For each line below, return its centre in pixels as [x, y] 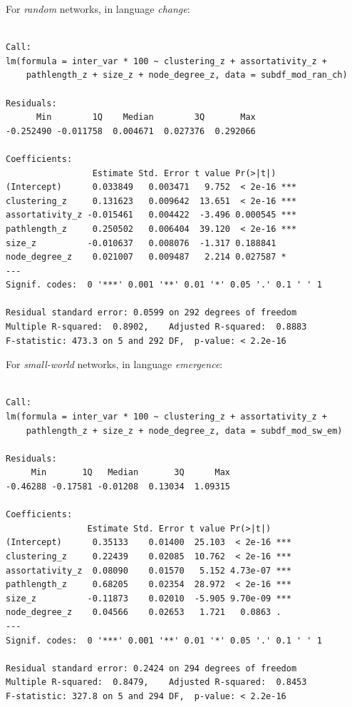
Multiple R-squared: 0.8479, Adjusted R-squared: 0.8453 [156, 682]
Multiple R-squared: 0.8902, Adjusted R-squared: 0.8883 [156, 327]
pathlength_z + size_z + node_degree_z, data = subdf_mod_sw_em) [184, 431]
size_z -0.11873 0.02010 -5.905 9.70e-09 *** [149, 598]
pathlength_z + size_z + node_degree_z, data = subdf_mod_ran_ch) [187, 75]
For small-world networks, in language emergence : [114, 364]
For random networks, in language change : [98, 9]
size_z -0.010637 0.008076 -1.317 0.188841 [141, 243]
